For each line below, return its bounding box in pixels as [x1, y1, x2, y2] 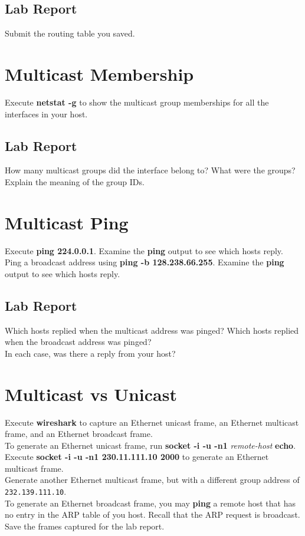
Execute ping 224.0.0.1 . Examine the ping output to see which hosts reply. [5, 244, 283, 257]
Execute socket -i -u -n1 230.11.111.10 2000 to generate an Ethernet [5, 450, 269, 463]
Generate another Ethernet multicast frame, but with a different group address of [5, 473, 300, 486]
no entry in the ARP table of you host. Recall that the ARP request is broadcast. [5, 508, 300, 521]
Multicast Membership [5, 61, 194, 86]
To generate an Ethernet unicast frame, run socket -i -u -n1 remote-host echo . [5, 439, 296, 451]
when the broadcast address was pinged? [5, 336, 152, 348]
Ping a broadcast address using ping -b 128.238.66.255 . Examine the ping [5, 256, 284, 268]
